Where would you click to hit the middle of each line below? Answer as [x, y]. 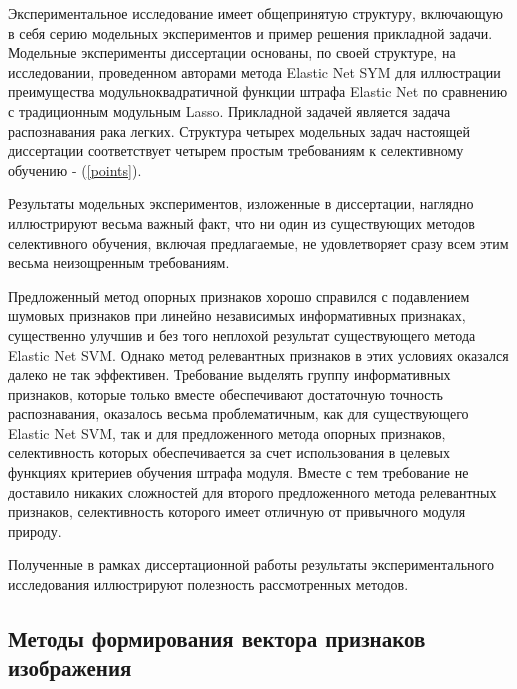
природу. [35, 530]
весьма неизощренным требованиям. [119, 262]
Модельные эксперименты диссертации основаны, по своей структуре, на [232, 52]
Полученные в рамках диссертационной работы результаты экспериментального [251, 564]
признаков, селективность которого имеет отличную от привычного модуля [237, 511]
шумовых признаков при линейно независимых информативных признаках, [237, 315]
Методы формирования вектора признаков [217, 638]
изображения [70, 667]
